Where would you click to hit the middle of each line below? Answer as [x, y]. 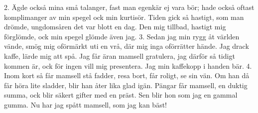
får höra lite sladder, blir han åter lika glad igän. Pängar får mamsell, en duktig [126, 85]
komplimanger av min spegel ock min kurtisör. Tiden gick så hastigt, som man [124, 17]
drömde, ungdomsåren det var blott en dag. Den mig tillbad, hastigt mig [115, 27]
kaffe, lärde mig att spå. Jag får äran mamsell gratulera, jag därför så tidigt [120, 56]
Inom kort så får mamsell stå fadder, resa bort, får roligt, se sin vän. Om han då [127, 75]
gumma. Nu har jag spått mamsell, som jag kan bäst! [85, 104]
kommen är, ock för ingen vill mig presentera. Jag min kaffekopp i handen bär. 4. [128, 65]
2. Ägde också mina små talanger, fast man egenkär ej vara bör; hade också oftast [129, 7]
